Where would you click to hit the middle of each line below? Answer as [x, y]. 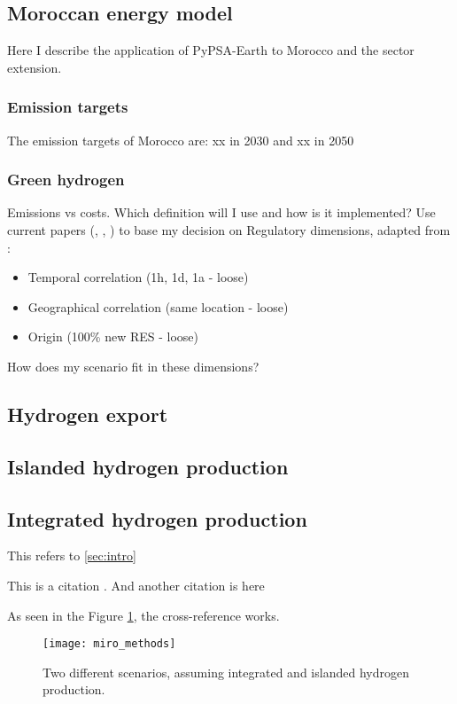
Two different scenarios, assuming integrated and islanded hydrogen [226, 672]
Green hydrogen [66, 180]
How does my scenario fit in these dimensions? [133, 366]
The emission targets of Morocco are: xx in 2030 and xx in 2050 [181, 140]
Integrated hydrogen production [157, 518]
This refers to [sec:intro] [72, 555]
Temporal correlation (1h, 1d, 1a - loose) [138, 277]
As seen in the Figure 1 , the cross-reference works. [143, 615]
